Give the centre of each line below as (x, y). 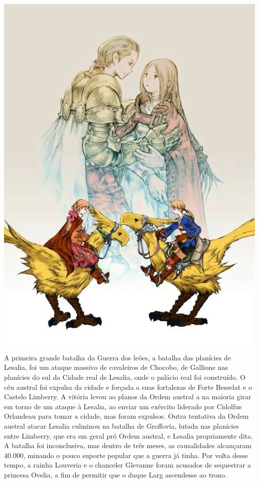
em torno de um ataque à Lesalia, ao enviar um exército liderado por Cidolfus (123, 406)
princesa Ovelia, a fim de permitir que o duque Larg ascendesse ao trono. (116, 474)
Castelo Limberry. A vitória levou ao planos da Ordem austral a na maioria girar (128, 397)
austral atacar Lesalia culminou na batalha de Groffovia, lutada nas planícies (122, 425)
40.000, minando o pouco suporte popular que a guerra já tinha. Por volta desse (126, 455)
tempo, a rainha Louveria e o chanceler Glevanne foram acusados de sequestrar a (128, 465)
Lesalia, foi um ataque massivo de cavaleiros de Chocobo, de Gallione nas (116, 367)
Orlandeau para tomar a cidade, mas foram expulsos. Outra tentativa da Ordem (127, 416)
